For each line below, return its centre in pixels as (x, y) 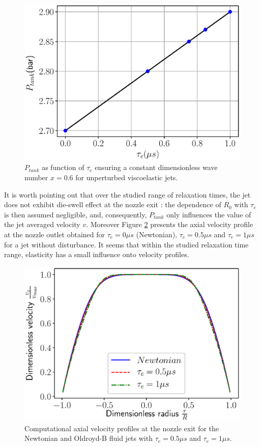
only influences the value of (209, 214)
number (36, 177)
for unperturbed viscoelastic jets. (127, 177)
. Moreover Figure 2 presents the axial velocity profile (170, 224)
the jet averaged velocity (42, 224)
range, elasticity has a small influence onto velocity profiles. (97, 254)
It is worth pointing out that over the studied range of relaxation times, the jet (127, 194)
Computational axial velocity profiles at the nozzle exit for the (122, 428)
